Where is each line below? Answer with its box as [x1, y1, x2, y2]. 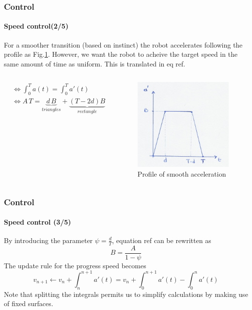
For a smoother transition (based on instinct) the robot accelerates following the [4, 39, 243, 49]
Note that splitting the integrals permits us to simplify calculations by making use [4, 289, 248, 299]
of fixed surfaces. [4, 298, 53, 309]
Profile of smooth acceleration [137, 168, 226, 179]
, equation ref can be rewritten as [112, 235, 211, 245]
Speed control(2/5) [4, 21, 69, 31]
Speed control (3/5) [4, 216, 71, 227]
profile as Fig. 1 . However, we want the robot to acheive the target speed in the [4, 49, 237, 59]
